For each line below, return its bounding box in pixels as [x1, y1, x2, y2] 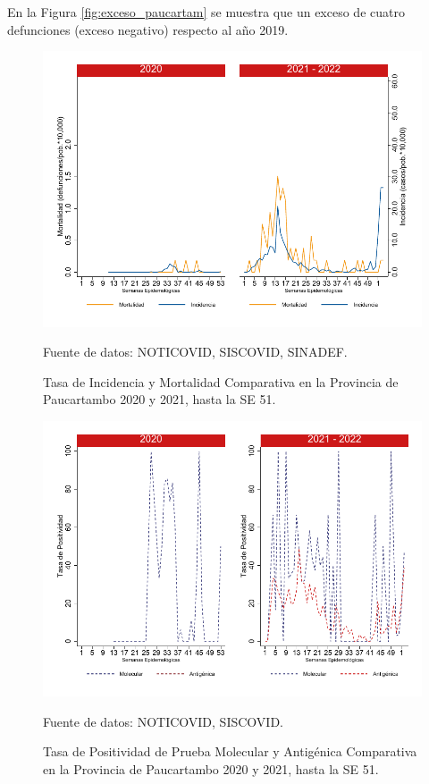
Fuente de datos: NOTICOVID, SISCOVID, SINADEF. [43, 342, 348, 361]
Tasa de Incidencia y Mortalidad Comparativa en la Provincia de [43, 372, 399, 391]
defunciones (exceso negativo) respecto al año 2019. [7, 20, 289, 38]
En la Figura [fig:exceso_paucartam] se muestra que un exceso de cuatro [7, 3, 405, 21]
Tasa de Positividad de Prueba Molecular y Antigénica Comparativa [43, 742, 417, 761]
